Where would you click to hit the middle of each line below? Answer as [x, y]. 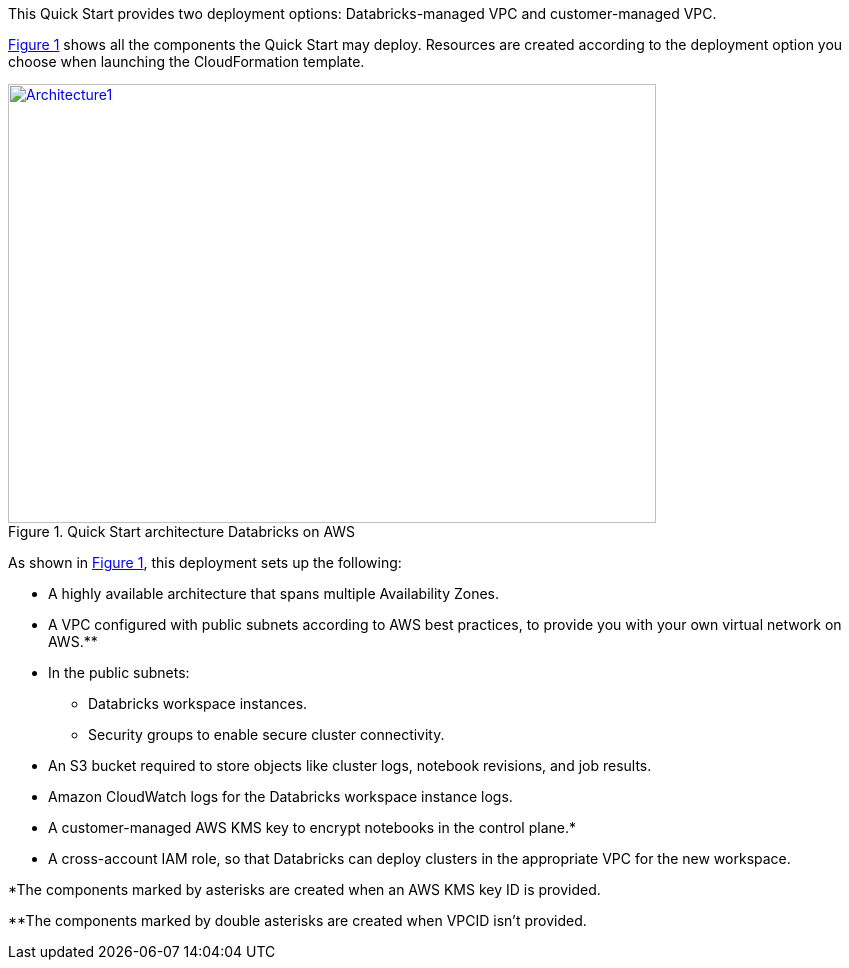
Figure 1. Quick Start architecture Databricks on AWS [182, 531]
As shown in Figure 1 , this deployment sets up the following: [205, 562]
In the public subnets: [119, 672]
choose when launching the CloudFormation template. [186, 61]
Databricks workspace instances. [198, 703]
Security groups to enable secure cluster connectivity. [266, 734]
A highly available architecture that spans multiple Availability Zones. [274, 593]
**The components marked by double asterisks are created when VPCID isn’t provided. [297, 920]
